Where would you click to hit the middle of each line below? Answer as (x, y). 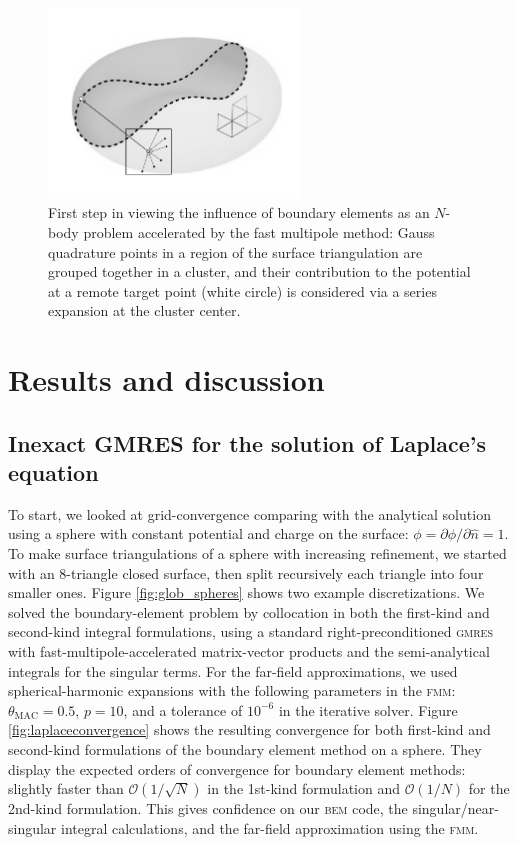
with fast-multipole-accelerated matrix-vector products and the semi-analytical (249, 651)
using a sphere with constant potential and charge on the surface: (208, 533)
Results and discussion (166, 379)
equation (53, 472)
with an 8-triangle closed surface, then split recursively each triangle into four (246, 572)
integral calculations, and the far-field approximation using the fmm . (270, 827)
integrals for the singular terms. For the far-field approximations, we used (233, 670)
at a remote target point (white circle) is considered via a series (242, 290)
